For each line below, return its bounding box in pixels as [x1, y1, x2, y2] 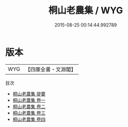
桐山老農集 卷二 [12, 103, 46, 110]
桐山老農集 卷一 [12, 97, 46, 103]
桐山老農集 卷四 [12, 116, 46, 122]
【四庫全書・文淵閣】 [25, 66, 76, 73]
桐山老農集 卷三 [12, 110, 46, 116]
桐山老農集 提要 [12, 90, 46, 97]
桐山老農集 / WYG [48, 5, 123, 16]
